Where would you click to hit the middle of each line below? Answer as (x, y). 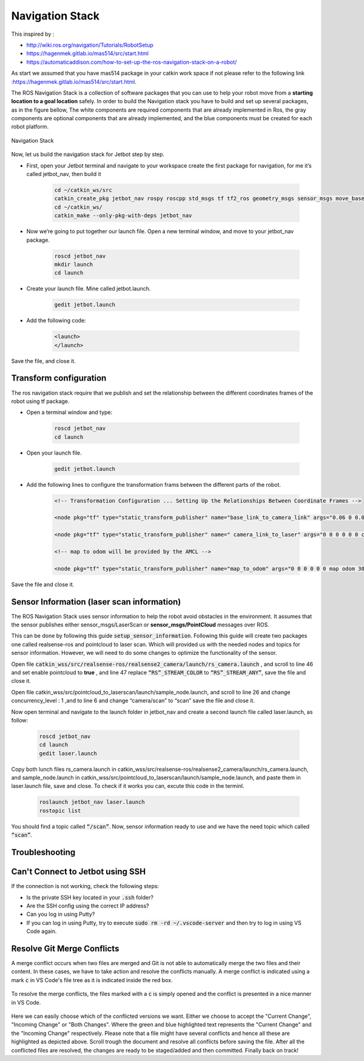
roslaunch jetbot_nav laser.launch (92, 802)
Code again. (42, 931)
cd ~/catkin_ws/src (83, 190)
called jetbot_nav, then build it (64, 174)
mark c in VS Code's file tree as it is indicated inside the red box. (92, 980)
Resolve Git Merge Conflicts (65, 948)
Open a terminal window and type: (69, 412)
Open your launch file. (54, 453)
